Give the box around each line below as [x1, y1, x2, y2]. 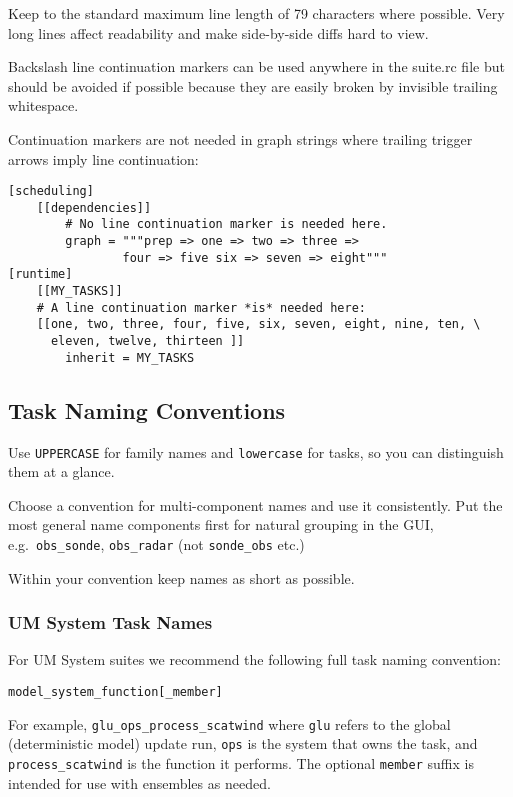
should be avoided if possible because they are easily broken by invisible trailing [8, 75, 498, 96]
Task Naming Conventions [8, 394, 286, 425]
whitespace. [8, 95, 79, 116]
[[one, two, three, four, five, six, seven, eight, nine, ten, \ [36, 317, 481, 332]
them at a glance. [8, 461, 115, 482]
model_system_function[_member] [8, 685, 223, 700]
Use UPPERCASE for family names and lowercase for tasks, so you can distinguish [8, 441, 504, 462]
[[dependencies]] [36, 200, 152, 215]
